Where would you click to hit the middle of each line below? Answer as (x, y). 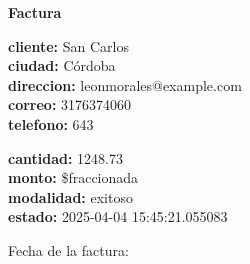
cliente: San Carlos (68, 45)
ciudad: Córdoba (62, 65)
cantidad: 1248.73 (65, 157)
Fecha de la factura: (68, 249)
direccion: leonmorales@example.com (125, 84)
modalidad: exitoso (70, 196)
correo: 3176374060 (70, 104)
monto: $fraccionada (73, 177)
